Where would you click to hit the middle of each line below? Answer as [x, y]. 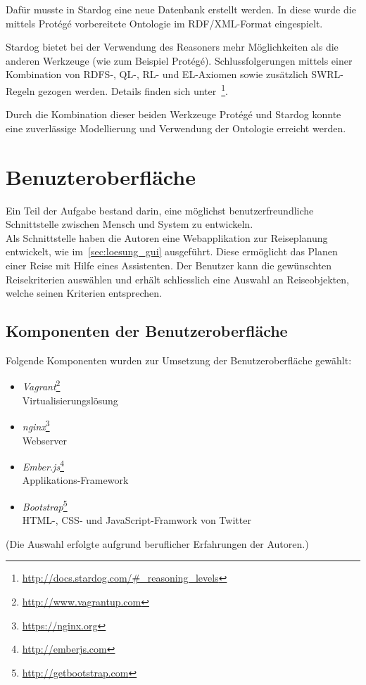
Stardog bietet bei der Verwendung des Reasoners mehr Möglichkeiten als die [172, 47]
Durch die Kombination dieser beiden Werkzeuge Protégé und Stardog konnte [173, 114]
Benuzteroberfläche [101, 176]
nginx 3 [36, 425]
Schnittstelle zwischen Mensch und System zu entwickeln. [130, 224]
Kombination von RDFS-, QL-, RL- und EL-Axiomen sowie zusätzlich [157, 74]
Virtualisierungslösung [70, 400]
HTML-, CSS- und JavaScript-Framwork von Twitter [137, 520]
